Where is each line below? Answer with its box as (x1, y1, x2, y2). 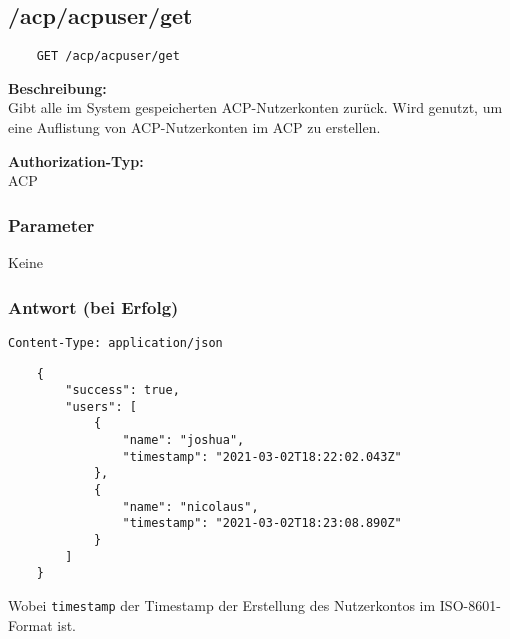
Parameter (8, 212, 95, 237)
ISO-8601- (439, 595, 501, 616)
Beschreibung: (8, 77, 107, 98)
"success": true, (65, 383, 180, 398)
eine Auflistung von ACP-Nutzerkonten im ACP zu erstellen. (8, 117, 381, 138)
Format (8, 614, 53, 635)
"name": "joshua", (122, 433, 245, 448)
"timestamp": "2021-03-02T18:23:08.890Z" (122, 516, 402, 531)
